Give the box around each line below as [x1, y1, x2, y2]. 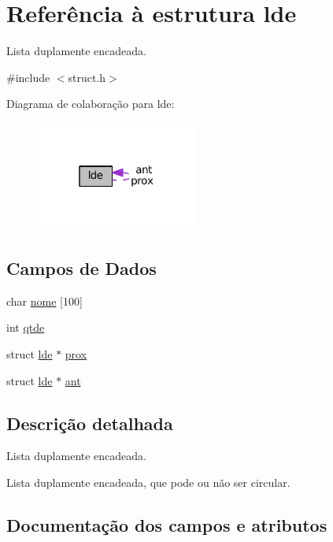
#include [6, 69, 50, 85]
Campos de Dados [6, 256, 157, 280]
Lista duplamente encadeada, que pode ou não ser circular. [6, 474, 290, 490]
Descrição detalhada [6, 410, 173, 435]
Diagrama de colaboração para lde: [6, 95, 175, 112]
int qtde [6, 319, 45, 336]
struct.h [68, 69, 106, 85]
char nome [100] [6, 292, 83, 309]
